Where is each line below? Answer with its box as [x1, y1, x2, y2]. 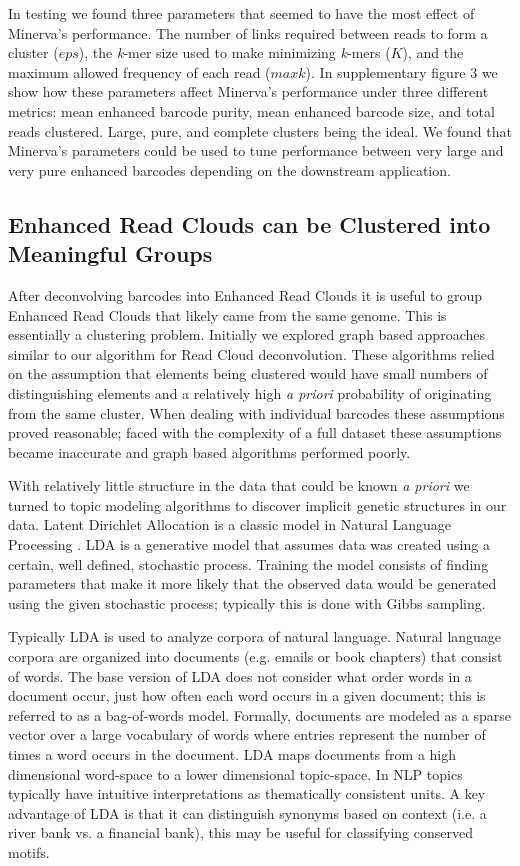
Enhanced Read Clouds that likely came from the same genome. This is [8, 304, 447, 325]
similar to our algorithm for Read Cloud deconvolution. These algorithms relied [8, 343, 495, 364]
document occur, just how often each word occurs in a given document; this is [8, 685, 486, 706]
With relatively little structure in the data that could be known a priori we [8, 475, 470, 496]
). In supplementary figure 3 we [305, 61, 498, 82]
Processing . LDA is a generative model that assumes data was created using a [8, 534, 490, 555]
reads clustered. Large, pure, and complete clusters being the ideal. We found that [8, 120, 512, 141]
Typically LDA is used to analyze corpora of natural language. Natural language [8, 626, 502, 647]
